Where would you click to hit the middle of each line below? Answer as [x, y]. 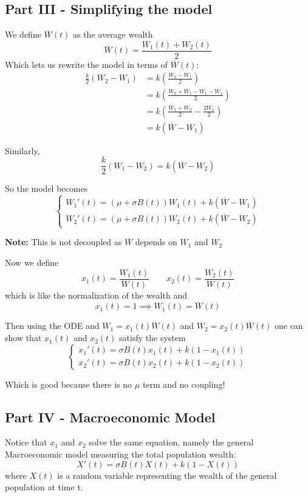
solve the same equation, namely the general [171, 442]
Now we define [32, 262]
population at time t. [44, 487]
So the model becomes [46, 188]
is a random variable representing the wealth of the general [167, 475]
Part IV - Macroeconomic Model [110, 417]
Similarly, [22, 150]
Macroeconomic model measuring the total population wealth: [121, 454]
